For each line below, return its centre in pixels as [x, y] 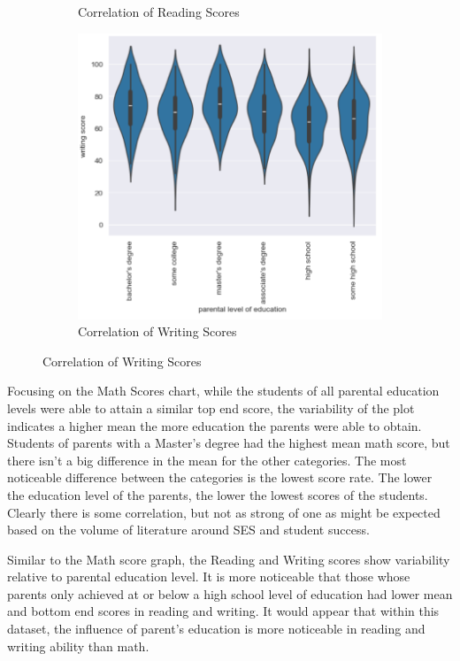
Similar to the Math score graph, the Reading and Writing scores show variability [229, 559]
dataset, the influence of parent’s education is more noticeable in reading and [216, 629]
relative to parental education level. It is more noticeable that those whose [209, 576]
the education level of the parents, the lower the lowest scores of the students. [218, 494]
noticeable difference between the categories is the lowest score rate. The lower [220, 477]
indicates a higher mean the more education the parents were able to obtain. [215, 425]
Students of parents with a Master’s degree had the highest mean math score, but [229, 443]
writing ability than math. [78, 646]
